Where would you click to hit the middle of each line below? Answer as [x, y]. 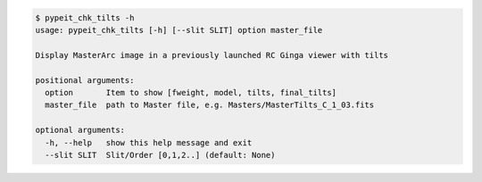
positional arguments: [85, 80]
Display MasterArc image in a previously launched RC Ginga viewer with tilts [212, 55]
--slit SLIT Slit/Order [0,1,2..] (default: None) [160, 155]
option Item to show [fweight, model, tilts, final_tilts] [191, 92]
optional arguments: [80, 130]
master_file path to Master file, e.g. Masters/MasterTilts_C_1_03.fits [210, 105]
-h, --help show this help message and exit [149, 142]
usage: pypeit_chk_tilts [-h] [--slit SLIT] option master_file [179, 30]
